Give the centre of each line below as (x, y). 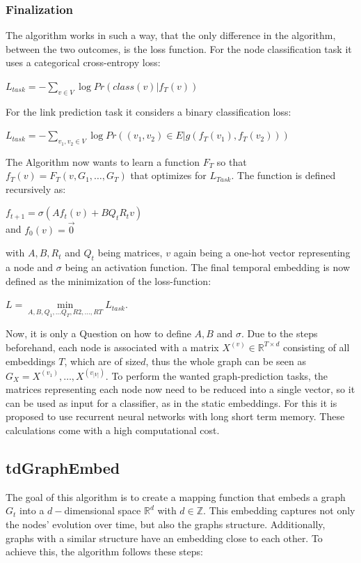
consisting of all (316, 347)
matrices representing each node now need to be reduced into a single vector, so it (180, 389)
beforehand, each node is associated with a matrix (112, 347)
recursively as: (36, 188)
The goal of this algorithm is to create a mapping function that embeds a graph (176, 496)
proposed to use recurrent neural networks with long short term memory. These (175, 416)
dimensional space (103, 510)
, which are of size (103, 361)
